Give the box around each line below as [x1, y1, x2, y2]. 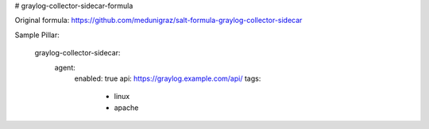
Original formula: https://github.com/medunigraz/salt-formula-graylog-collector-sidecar [14, 16, 303, 25]
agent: [54, 63, 75, 72]
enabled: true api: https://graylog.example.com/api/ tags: [74, 74, 261, 83]
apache [114, 103, 139, 112]
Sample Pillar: [14, 30, 60, 40]
